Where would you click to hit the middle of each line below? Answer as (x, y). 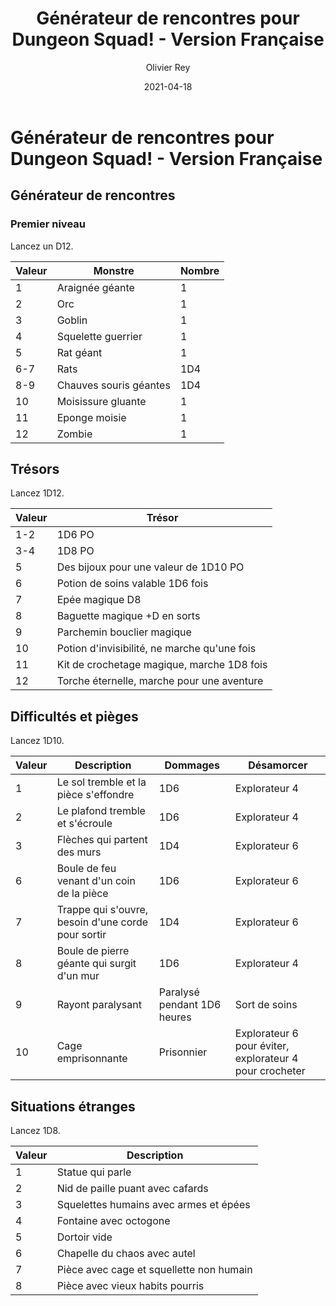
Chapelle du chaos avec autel (126, 1254)
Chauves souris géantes (113, 385)
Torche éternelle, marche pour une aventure (160, 681)
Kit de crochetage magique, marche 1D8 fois (162, 665)
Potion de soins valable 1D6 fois (132, 584)
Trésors (35, 469)
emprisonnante (92, 1059)
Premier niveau (48, 224)
